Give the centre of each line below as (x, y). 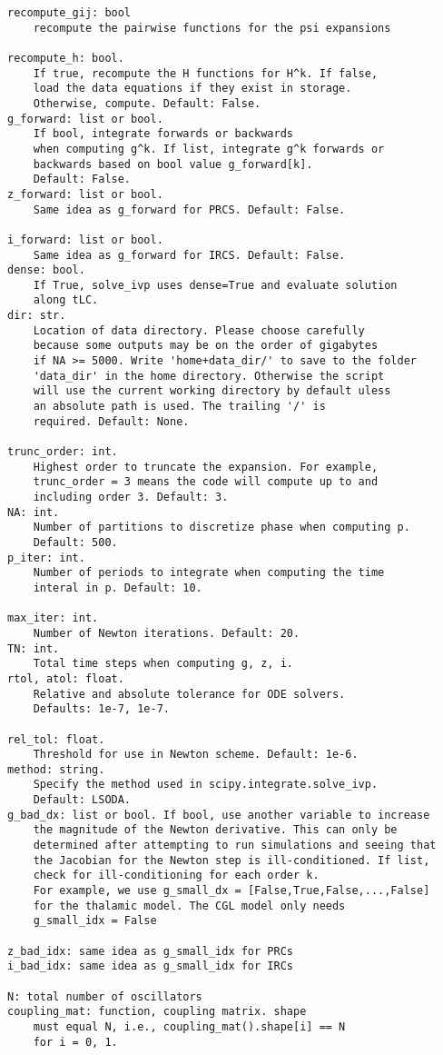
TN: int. (34, 648)
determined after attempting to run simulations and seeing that (235, 846)
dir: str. (37, 316)
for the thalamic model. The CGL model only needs (189, 906)
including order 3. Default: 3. (131, 497)
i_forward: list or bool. (85, 239)
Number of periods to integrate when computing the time (209, 573)
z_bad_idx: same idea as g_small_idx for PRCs (150, 951)
